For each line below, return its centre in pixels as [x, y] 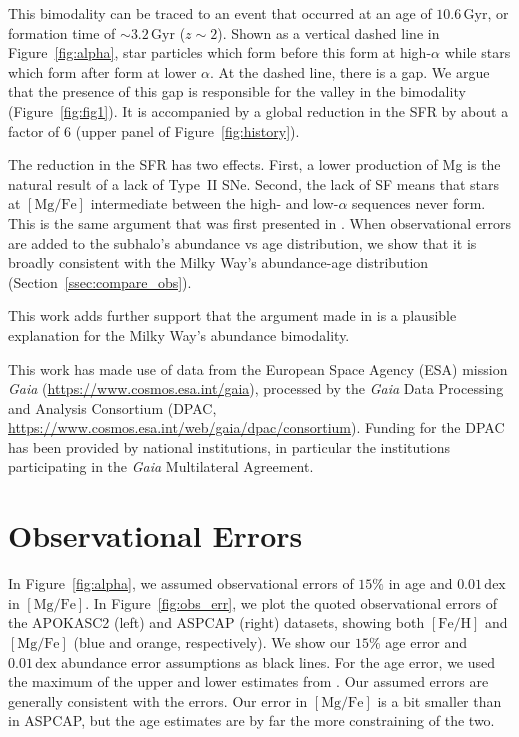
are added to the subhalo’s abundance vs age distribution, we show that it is [242, 242]
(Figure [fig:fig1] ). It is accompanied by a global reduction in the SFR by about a [258, 110]
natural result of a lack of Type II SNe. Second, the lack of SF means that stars [253, 183]
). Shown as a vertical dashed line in [328, 32]
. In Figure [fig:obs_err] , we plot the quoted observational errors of [291, 602]
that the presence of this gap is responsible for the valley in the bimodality [237, 91]
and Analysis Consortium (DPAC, [112, 407]
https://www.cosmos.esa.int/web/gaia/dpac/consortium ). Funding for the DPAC [256, 427]
